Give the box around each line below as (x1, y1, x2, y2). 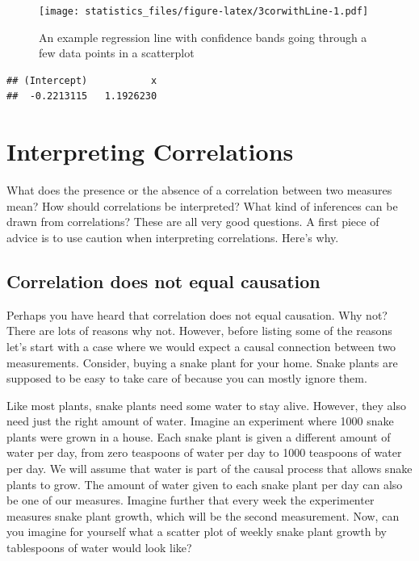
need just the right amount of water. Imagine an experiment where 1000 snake (6, 412, 394, 429)
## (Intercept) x (6, 74, 157, 86)
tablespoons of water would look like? (6, 539, 192, 556)
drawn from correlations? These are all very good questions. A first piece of (6, 213, 379, 230)
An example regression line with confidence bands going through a (39, 28, 367, 45)
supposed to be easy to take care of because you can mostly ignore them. (6, 370, 367, 387)
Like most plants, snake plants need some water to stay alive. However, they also (6, 396, 406, 413)
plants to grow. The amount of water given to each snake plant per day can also (6, 475, 403, 492)
